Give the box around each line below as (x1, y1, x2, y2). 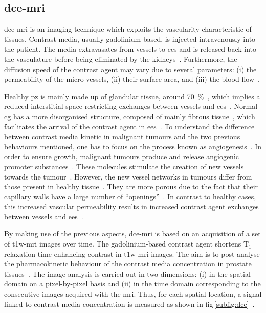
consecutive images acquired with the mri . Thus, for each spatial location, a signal (4, 288, 262, 299)
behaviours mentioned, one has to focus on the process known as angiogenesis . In (4, 141, 262, 151)
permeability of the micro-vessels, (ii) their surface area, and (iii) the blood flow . (4, 74, 260, 84)
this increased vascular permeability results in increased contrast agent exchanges (4, 201, 259, 212)
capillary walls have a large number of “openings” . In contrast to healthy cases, (4, 191, 256, 202)
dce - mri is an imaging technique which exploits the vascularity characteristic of (4, 24, 252, 34)
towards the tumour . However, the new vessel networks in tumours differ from (4, 171, 252, 182)
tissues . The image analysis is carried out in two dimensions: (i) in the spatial (4, 268, 251, 279)
